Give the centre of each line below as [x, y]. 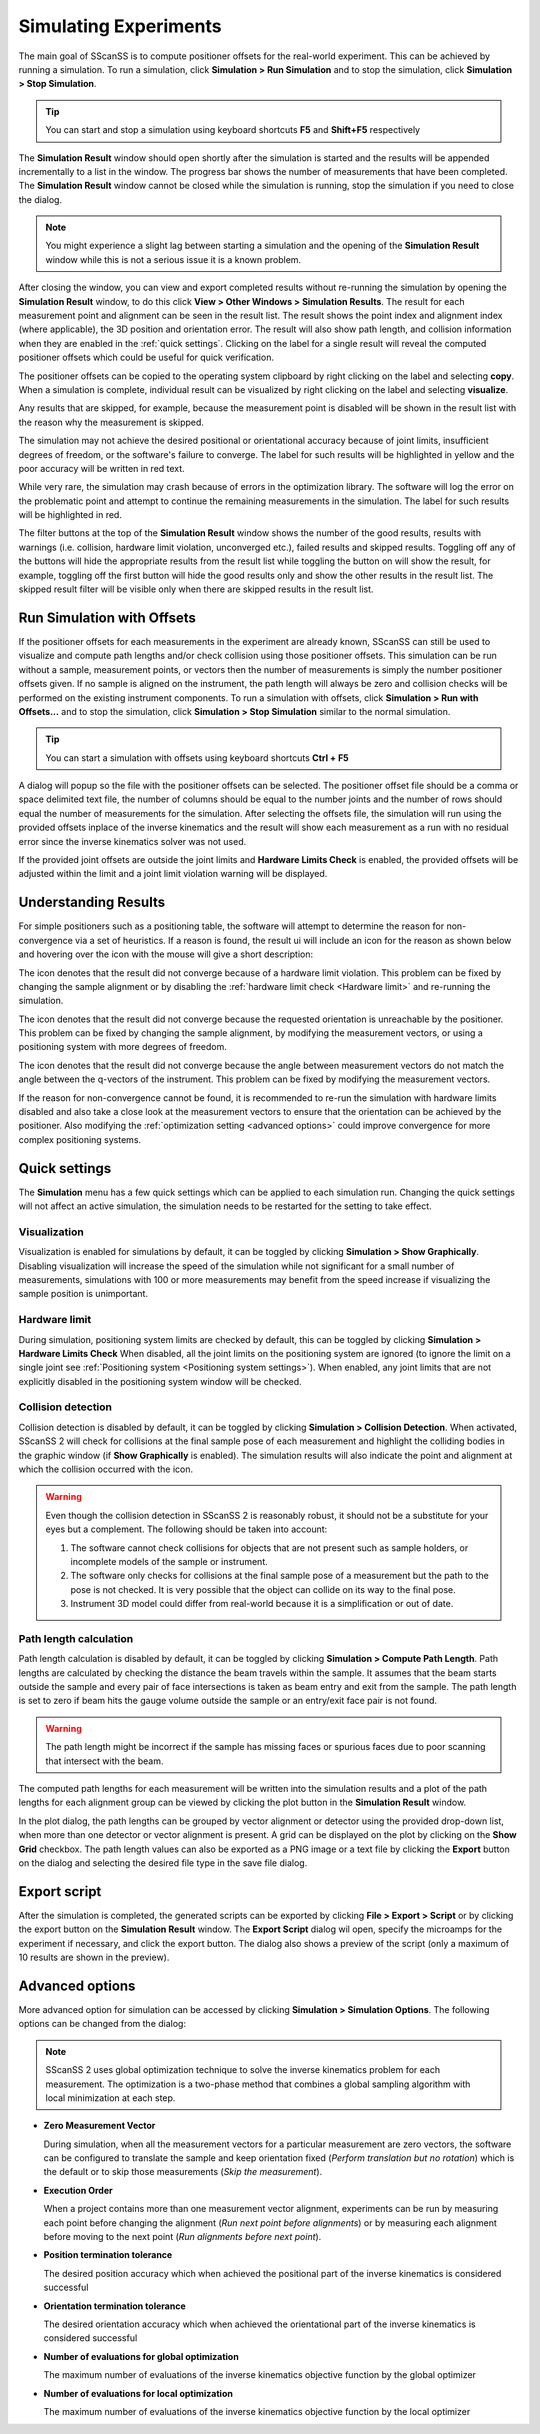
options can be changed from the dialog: [102, 2024]
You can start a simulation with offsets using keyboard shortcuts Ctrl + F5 [197, 757]
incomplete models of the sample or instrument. [169, 1561]
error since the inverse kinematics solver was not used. [132, 841]
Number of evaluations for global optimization [141, 2356]
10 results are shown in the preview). [94, 1957]
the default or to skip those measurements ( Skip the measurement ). [183, 2172]
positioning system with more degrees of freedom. [122, 1047]
